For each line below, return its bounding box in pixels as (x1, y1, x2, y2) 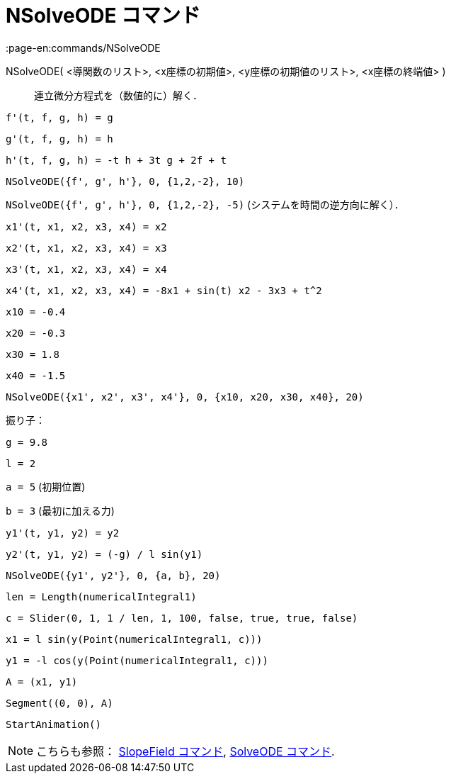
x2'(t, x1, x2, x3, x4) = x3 (6, 242, 167, 254)
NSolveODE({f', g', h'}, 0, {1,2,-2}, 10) (6, 175, 245, 187)
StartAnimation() (6, 718, 101, 730)
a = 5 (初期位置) (6, 480, 86, 493)
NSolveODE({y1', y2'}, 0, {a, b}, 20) (6, 569, 221, 581)
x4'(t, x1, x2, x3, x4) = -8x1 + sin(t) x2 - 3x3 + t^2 (6, 284, 322, 296)
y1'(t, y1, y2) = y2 (6, 527, 120, 539)
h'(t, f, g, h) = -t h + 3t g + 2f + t (6, 154, 227, 166)
